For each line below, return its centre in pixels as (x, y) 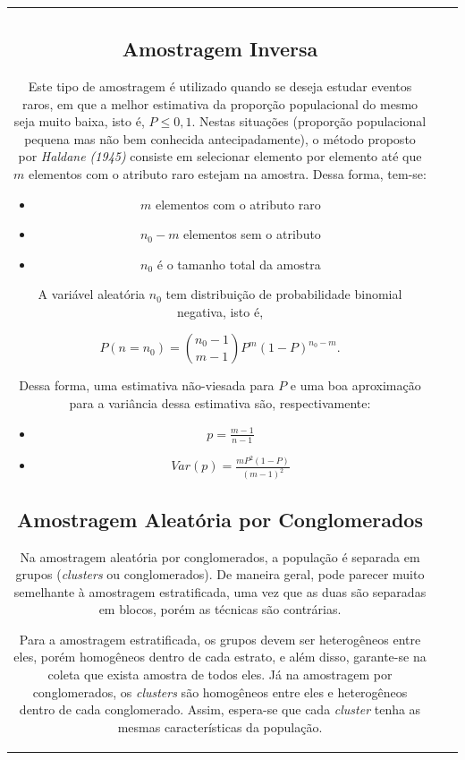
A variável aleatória (92, 294)
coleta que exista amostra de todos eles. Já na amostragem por (220, 675)
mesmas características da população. (220, 726)
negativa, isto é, (220, 311)
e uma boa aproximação (355, 385)
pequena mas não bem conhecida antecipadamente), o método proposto (220, 138)
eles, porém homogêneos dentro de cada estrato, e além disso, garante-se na (220, 657)
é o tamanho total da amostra (239, 264)
